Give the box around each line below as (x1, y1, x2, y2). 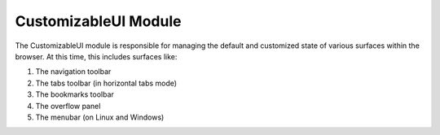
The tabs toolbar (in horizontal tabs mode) (35, 78, 178, 88)
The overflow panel (35, 101, 101, 111)
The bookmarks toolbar (35, 89, 114, 99)
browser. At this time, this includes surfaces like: (15, 51, 178, 61)
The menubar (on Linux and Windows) (35, 112, 165, 122)
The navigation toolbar (35, 67, 112, 76)
